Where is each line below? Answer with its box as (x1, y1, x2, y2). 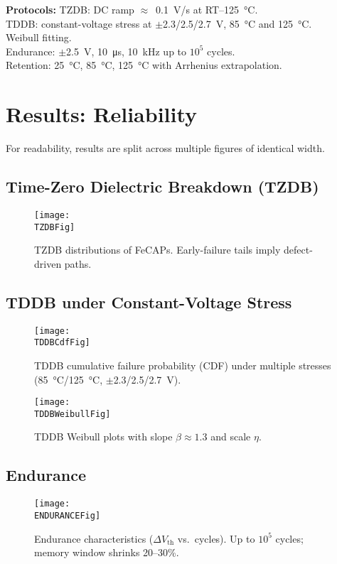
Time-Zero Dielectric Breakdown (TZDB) (6, 175, 319, 197)
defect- (284, 242, 313, 257)
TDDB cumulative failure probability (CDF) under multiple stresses (34, 357, 331, 372)
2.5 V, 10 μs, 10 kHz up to (66, 43, 187, 58)
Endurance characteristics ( (34, 531, 154, 546)
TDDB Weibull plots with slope (34, 429, 173, 444)
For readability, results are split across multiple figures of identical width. (6, 141, 325, 156)
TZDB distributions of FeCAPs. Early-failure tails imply (34, 242, 281, 257)
